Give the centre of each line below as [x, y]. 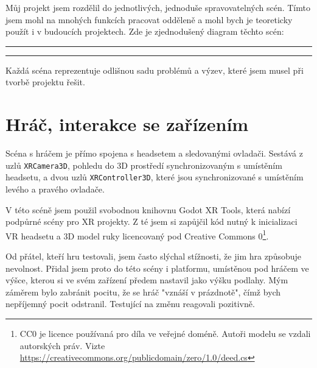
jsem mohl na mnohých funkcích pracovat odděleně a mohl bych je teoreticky [149, 19]
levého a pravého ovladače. [55, 189]
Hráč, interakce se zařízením [127, 124]
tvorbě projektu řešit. [45, 82]
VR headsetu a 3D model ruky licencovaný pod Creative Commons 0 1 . [137, 235]
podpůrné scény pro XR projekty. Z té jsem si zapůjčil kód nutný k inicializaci [152, 221]
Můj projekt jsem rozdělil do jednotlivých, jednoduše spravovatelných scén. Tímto [158, 7]
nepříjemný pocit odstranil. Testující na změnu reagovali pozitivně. [130, 304]
